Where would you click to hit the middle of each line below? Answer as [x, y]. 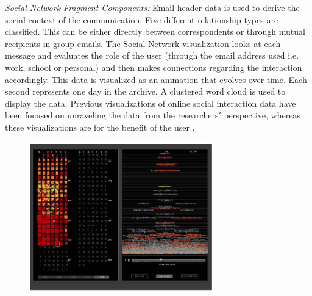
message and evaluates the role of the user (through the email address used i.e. [152, 55]
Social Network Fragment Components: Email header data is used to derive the [152, 7]
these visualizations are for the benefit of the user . [100, 127]
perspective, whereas [262, 115]
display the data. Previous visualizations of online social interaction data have [151, 103]
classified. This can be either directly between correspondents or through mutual [155, 31]
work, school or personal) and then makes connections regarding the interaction [154, 67]
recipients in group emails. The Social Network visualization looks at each [143, 43]
